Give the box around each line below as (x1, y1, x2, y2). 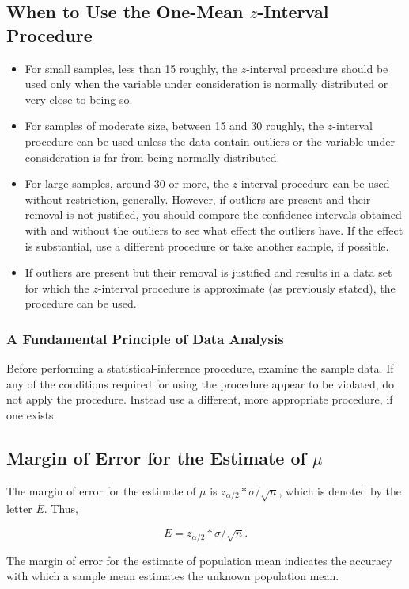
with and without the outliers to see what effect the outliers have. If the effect (25, 221, 403, 238)
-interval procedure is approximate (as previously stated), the (97, 279, 396, 296)
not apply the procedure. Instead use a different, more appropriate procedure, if (6, 391, 393, 407)
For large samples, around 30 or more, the (25, 175, 229, 192)
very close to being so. (25, 90, 133, 107)
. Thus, (44, 500, 78, 517)
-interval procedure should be (246, 59, 388, 76)
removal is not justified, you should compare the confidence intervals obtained (25, 206, 402, 223)
